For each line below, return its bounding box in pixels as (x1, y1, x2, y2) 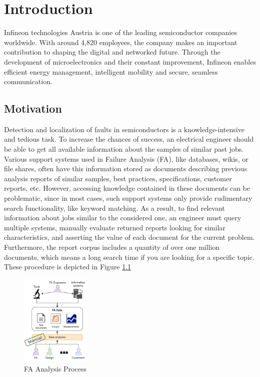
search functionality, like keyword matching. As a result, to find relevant (4, 202, 225, 213)
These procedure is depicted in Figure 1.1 (4, 261, 131, 272)
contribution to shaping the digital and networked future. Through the (4, 47, 220, 57)
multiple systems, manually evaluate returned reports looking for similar (4, 222, 225, 232)
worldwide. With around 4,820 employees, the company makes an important (4, 37, 237, 47)
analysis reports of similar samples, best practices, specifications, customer (4, 173, 232, 183)
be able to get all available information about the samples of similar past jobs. (4, 144, 244, 154)
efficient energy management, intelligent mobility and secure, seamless (4, 66, 218, 77)
